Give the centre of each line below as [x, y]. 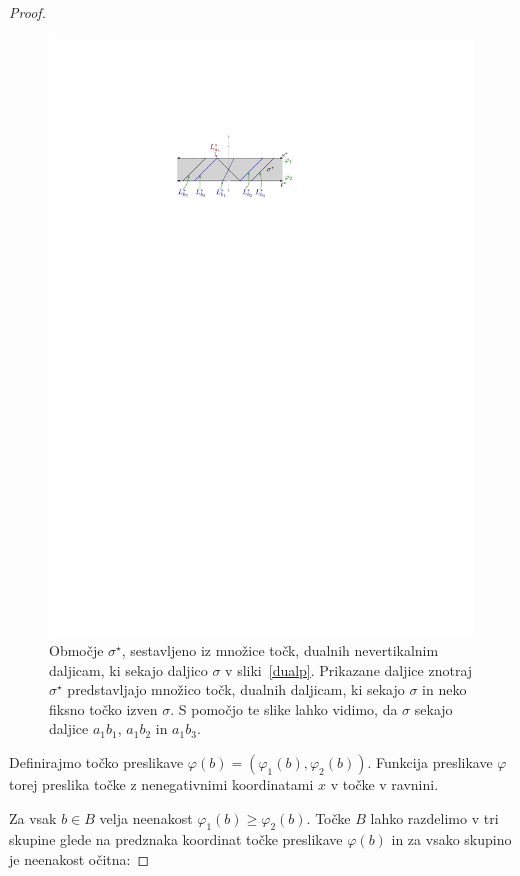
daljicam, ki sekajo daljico [128, 669]
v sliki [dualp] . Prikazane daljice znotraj [349, 669]
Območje [76, 650]
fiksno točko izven [103, 708]
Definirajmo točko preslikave [96, 762]
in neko [444, 689]
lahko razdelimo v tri [434, 817]
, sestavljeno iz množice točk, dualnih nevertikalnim [280, 650]
